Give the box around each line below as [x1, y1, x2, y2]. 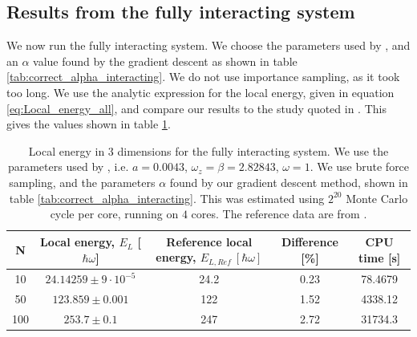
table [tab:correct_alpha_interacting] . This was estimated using [9, 189, 325, 206]
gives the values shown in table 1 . [6, 116, 171, 132]
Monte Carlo [346, 189, 408, 206]
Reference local [166, 233, 253, 250]
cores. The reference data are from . [191, 205, 367, 222]
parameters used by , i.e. [7, 158, 129, 175]
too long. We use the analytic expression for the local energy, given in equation [6, 83, 395, 100]
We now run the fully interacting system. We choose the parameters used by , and [6, 37, 411, 54]
